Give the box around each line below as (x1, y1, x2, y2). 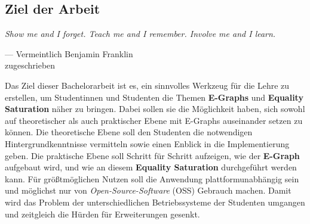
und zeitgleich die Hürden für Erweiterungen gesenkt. (5, 207, 200, 220)
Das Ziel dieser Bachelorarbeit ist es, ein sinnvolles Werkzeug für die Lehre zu (5, 79, 290, 91)
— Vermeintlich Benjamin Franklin (5, 47, 133, 60)
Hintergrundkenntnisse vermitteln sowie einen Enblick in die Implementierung (5, 137, 290, 150)
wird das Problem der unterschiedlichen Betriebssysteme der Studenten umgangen (5, 195, 305, 208)
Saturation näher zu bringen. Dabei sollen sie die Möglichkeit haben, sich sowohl (5, 102, 305, 115)
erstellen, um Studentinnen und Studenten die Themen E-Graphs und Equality (5, 91, 303, 103)
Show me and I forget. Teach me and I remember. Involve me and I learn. (5, 27, 276, 40)
